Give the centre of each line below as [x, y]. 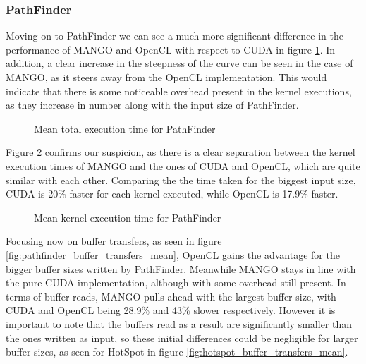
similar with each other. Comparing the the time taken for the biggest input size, [181, 180]
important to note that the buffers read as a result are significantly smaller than [179, 323]
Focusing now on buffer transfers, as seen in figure [114, 241]
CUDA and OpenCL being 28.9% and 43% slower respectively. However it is [171, 310]
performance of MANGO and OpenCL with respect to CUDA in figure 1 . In [171, 49]
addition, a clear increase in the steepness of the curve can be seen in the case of [179, 63]
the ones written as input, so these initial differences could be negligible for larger [182, 338]
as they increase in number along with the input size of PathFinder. [152, 105]
